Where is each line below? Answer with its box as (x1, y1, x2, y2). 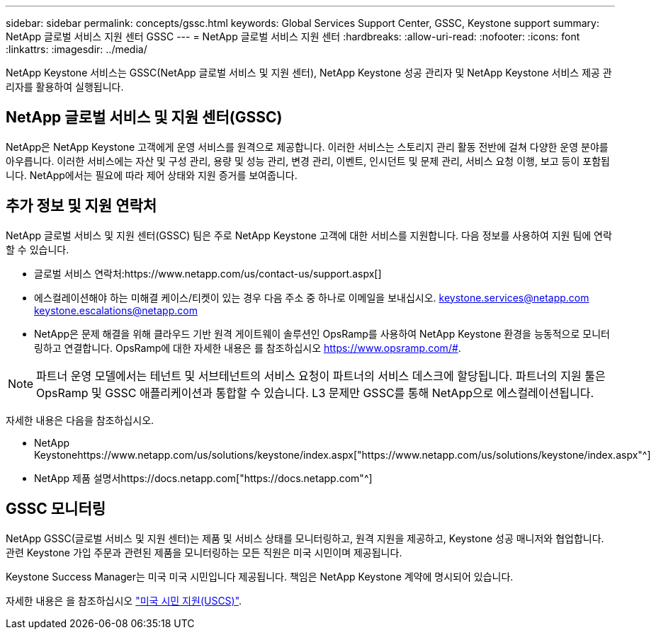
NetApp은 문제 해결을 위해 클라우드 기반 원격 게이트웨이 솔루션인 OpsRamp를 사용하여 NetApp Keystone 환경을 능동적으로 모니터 (34, 327, 610, 340)
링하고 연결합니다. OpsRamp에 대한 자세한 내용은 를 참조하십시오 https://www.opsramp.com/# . (34, 341, 461, 354)
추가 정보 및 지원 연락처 (6, 197, 157, 215)
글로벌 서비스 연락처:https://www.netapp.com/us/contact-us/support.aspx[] (34, 267, 382, 280)
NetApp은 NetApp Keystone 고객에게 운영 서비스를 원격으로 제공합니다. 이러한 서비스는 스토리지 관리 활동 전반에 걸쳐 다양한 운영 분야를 (6, 140, 609, 153)
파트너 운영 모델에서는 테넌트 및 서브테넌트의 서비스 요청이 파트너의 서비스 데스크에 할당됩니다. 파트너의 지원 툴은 (36, 368, 606, 383)
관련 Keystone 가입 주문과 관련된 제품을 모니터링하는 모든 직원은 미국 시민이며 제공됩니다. (6, 546, 402, 559)
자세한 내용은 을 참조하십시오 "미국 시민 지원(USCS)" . (6, 594, 242, 607)
